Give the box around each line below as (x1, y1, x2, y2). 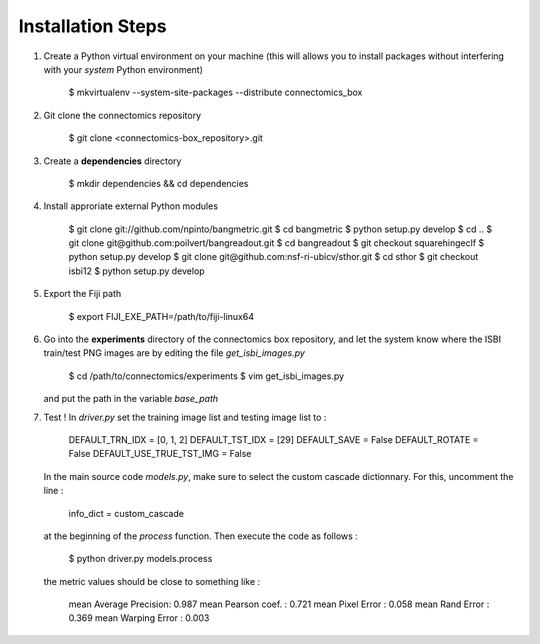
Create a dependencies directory (43, 155, 182, 167)
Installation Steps (18, 15, 167, 37)
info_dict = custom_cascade (68, 507, 185, 519)
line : (43, 485, 64, 497)
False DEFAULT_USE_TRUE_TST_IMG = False (68, 448, 252, 460)
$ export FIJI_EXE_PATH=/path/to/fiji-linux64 (68, 310, 255, 322)
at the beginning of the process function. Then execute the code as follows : (43, 530, 359, 542)
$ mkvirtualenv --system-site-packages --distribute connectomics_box (68, 86, 363, 99)
